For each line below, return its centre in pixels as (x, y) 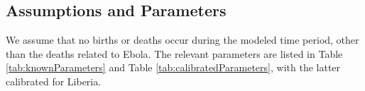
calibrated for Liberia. (54, 81)
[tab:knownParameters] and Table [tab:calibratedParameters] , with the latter (173, 67)
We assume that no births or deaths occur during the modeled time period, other (182, 40)
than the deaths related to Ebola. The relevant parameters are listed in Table (174, 53)
